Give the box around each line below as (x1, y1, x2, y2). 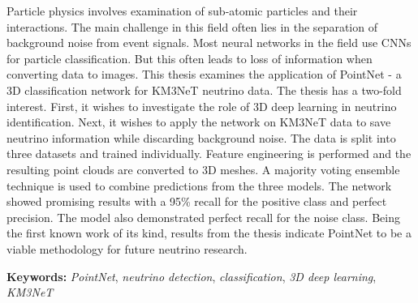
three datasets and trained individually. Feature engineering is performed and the (6, 145, 412, 162)
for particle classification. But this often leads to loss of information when (6, 49, 373, 66)
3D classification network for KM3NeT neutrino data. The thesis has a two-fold (6, 81, 402, 98)
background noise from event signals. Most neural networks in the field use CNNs (6, 34, 412, 51)
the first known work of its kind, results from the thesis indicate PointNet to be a (6, 224, 412, 241)
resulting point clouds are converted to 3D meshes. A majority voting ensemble (6, 160, 400, 177)
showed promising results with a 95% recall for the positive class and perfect (6, 193, 387, 210)
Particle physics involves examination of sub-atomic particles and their (6, 2, 358, 19)
